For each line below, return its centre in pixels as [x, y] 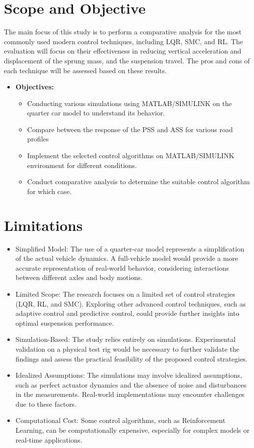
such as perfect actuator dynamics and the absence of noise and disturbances [131, 384]
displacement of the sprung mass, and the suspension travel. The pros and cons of [127, 60]
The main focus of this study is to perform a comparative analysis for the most [123, 32]
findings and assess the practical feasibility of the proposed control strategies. [131, 358]
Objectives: [35, 87]
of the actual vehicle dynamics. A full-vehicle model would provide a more [127, 258]
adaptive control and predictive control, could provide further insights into [127, 313]
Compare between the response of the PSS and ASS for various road [130, 129]
